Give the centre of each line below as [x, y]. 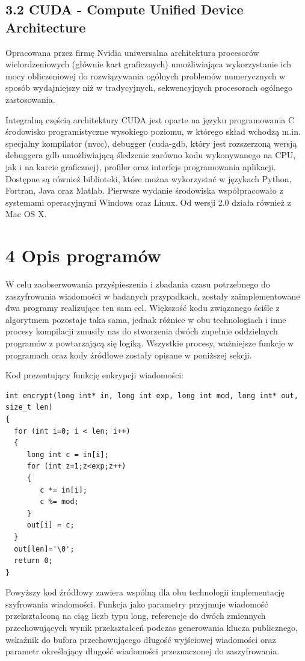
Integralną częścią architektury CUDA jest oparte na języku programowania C [150, 119]
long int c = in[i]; [68, 454]
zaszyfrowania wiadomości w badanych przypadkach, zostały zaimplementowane [153, 296]
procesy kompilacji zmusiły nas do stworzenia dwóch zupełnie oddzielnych [142, 331]
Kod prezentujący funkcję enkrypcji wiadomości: [95, 375]
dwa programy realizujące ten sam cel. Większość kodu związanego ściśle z [143, 308]
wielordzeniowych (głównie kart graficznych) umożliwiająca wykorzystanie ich [149, 64]
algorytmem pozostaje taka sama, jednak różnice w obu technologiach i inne [146, 319]
